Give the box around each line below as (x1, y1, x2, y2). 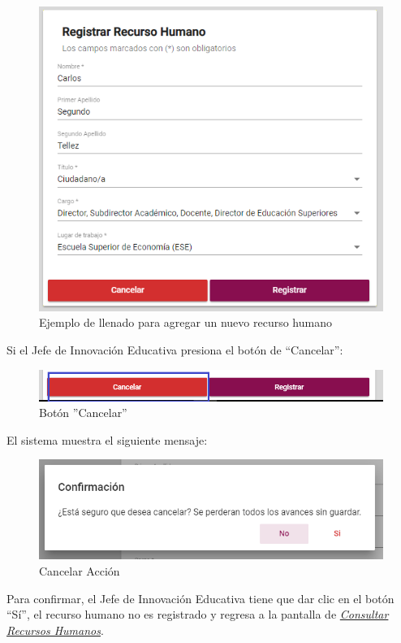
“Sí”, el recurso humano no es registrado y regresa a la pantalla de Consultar (6, 606, 389, 623)
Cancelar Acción (39, 563, 120, 580)
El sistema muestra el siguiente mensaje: (6, 431, 208, 448)
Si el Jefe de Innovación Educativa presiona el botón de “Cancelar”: (6, 341, 343, 358)
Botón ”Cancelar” (39, 404, 127, 421)
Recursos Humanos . (6, 621, 104, 638)
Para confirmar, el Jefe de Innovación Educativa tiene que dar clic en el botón (6, 589, 395, 606)
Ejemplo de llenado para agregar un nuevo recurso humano (39, 314, 332, 331)
